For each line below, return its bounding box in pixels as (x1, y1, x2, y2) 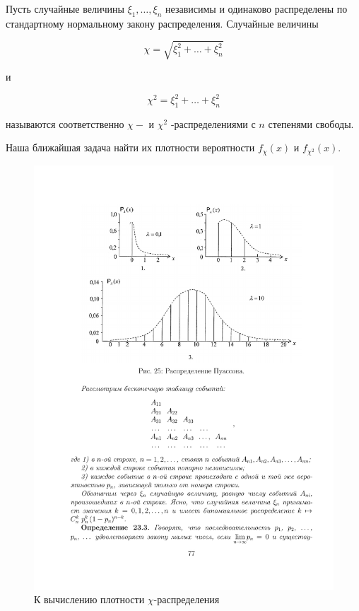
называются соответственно (6, 116, 124, 131)
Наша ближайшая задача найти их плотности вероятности (6, 140, 255, 155)
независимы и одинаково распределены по (165, 1, 348, 16)
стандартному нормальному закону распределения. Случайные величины (6, 16, 319, 30)
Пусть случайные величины (6, 1, 124, 16)
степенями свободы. (268, 116, 354, 131)
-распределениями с (170, 116, 256, 131)
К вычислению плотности (34, 592, 145, 607)
